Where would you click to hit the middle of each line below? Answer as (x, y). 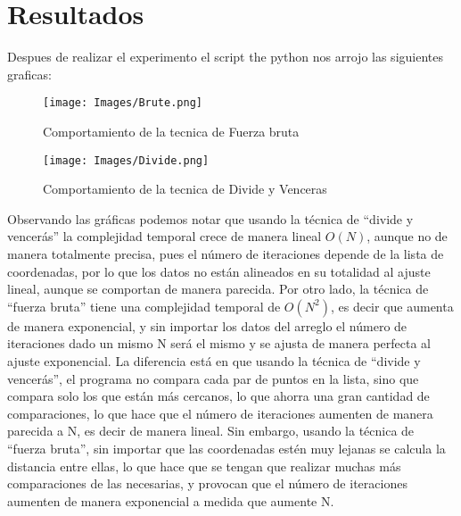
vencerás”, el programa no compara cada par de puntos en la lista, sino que (213, 378)
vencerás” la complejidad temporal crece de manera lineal (165, 236)
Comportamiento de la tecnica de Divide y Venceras (185, 189)
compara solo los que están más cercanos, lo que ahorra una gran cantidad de (218, 396)
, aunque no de (407, 236)
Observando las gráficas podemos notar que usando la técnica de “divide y (210, 218)
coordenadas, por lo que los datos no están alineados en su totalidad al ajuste (219, 271)
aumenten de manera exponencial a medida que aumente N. (171, 500)
